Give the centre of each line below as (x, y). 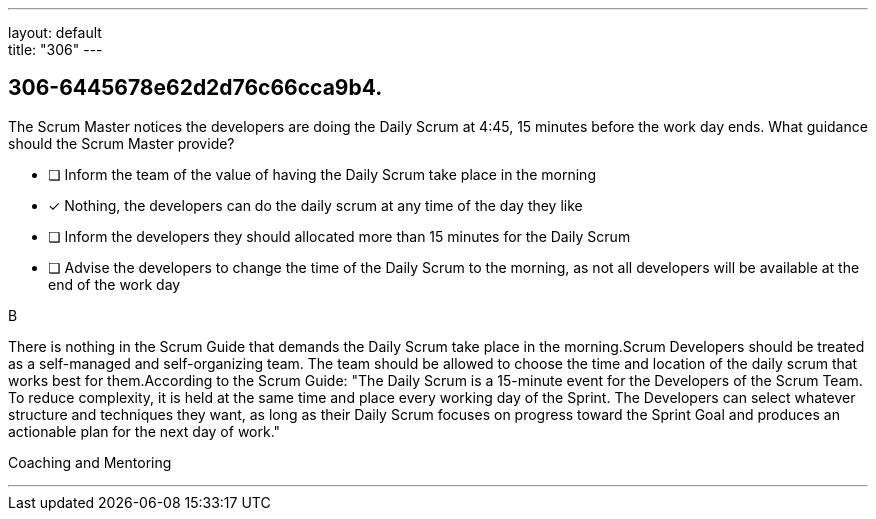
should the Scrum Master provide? (121, 143)
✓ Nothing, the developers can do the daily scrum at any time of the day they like (315, 205)
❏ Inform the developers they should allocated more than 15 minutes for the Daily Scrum (339, 236)
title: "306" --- (55, 49)
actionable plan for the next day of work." (144, 431)
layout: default (55, 32)
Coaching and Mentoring (90, 462)
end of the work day (114, 284)
